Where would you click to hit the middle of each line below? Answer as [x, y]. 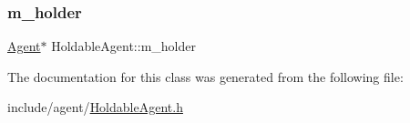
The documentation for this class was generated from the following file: [205, 76]
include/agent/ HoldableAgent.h [95, 107]
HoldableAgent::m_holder [123, 46]
